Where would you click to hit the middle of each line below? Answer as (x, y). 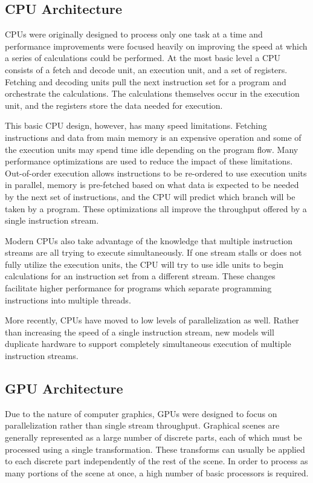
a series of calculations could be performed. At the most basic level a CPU (143, 58)
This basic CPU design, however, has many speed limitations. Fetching (136, 125)
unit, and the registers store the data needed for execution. (114, 105)
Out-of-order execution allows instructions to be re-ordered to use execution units (156, 173)
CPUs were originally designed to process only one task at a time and (134, 34)
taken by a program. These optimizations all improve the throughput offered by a (156, 208)
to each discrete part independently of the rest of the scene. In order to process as (156, 461)
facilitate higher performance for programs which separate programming (138, 288)
